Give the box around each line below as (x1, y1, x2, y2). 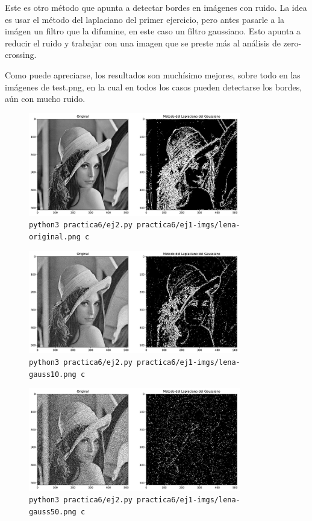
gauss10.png (29, 370, 76, 379)
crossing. (5, 48, 37, 61)
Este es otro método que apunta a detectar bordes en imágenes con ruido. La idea (5, 1, 307, 13)
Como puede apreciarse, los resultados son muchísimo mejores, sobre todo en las (5, 68, 301, 81)
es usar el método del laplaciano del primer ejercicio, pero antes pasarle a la (5, 13, 285, 25)
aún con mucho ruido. (5, 92, 86, 105)
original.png (29, 233, 81, 242)
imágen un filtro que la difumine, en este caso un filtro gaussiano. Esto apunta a (5, 25, 301, 37)
